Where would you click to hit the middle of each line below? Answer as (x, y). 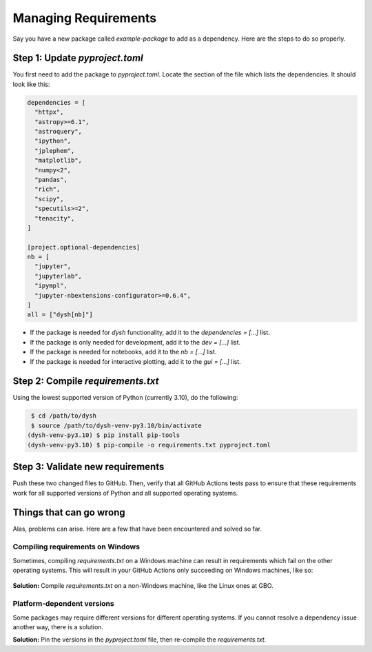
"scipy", (49, 199)
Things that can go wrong (69, 512)
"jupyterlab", (59, 276)
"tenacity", (55, 218)
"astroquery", (59, 131)
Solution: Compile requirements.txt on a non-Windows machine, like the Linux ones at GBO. (143, 586)
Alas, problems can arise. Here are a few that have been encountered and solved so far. (137, 529)
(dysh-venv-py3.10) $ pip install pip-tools (104, 435)
